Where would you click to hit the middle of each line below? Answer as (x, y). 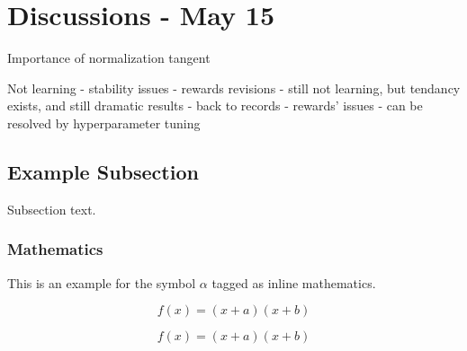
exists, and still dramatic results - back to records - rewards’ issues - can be (215, 105)
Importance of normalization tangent (109, 58)
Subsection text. (52, 209)
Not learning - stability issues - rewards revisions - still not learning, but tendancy (234, 88)
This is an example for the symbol (102, 282)
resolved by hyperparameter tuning (104, 123)
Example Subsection (103, 171)
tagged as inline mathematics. (294, 282)
